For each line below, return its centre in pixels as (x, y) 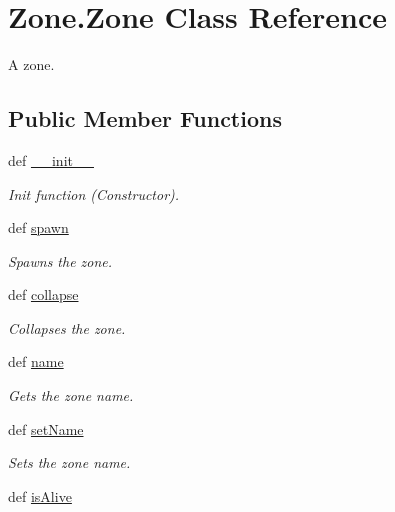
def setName (46, 428)
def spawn (38, 227)
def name (36, 361)
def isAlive (40, 495)
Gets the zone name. (71, 395)
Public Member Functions (145, 118)
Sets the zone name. (69, 462)
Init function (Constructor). (94, 193)
